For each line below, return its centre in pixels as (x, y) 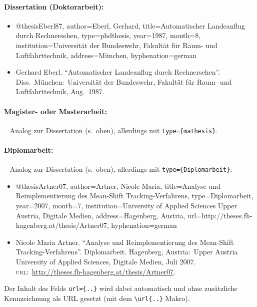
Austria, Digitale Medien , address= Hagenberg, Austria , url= (109, 215)
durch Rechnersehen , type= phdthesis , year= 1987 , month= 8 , (108, 35)
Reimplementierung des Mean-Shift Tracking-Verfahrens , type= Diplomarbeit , (134, 196)
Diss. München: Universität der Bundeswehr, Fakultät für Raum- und (124, 81)
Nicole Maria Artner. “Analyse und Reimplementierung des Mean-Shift (125, 242)
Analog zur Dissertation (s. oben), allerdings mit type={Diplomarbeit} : (121, 169)
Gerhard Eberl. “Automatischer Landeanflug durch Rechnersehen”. (118, 72)
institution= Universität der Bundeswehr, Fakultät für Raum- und (116, 45)
